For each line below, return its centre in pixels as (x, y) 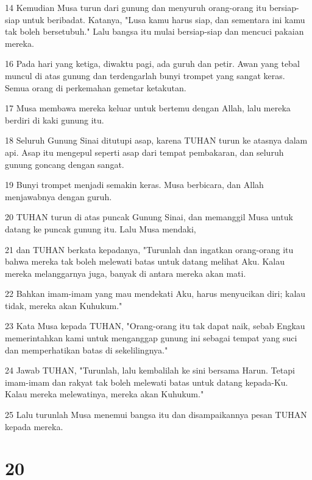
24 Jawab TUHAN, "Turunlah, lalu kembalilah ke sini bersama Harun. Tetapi (150, 370)
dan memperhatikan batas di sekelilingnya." (87, 350)
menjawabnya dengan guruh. (58, 196)
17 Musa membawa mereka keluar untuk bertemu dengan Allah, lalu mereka (148, 108)
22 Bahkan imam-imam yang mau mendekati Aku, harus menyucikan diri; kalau (155, 294)
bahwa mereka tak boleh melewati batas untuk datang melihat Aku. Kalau (145, 261)
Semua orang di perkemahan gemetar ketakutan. (96, 87)
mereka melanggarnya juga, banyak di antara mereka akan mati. (126, 273)
